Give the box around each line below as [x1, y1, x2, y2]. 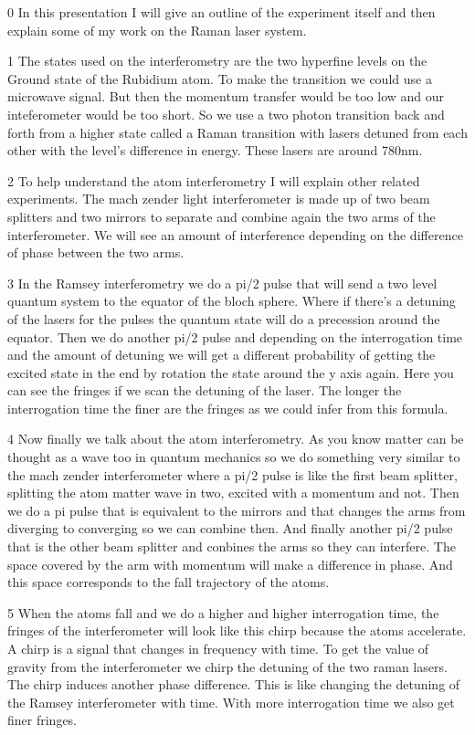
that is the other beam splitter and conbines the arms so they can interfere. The [7, 537, 456, 556]
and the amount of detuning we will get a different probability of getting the [7, 345, 436, 364]
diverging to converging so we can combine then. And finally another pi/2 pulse [7, 519, 453, 538]
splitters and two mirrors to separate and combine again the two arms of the [7, 206, 436, 226]
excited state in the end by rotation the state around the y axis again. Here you [7, 362, 454, 382]
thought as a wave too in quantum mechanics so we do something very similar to [7, 447, 460, 467]
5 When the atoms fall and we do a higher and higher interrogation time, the [7, 603, 439, 622]
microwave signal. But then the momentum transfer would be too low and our [7, 87, 445, 106]
